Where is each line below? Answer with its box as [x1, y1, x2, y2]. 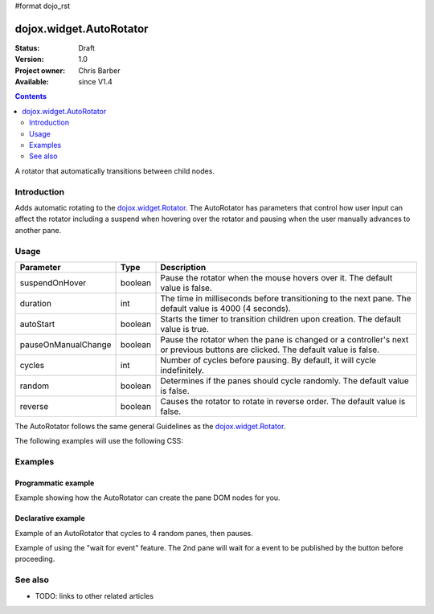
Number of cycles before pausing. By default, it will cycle [160, 354, 377, 366]
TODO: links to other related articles [35, 591, 154, 600]
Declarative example [14, 514, 85, 523]
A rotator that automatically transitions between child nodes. [14, 166, 215, 176]
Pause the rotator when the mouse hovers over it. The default [160, 272, 393, 283]
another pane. [14, 225, 62, 235]
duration [19, 297, 52, 309]
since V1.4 [78, 77, 113, 87]
